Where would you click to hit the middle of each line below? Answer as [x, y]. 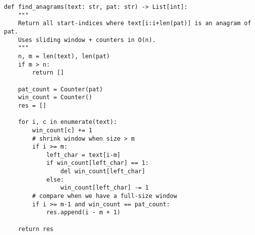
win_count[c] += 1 [62, 130]
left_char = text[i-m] [83, 155]
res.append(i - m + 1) [83, 213]
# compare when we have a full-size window [105, 196]
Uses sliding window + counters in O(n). [87, 40]
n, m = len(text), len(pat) [64, 56]
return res [36, 229]
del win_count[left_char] [103, 172]
